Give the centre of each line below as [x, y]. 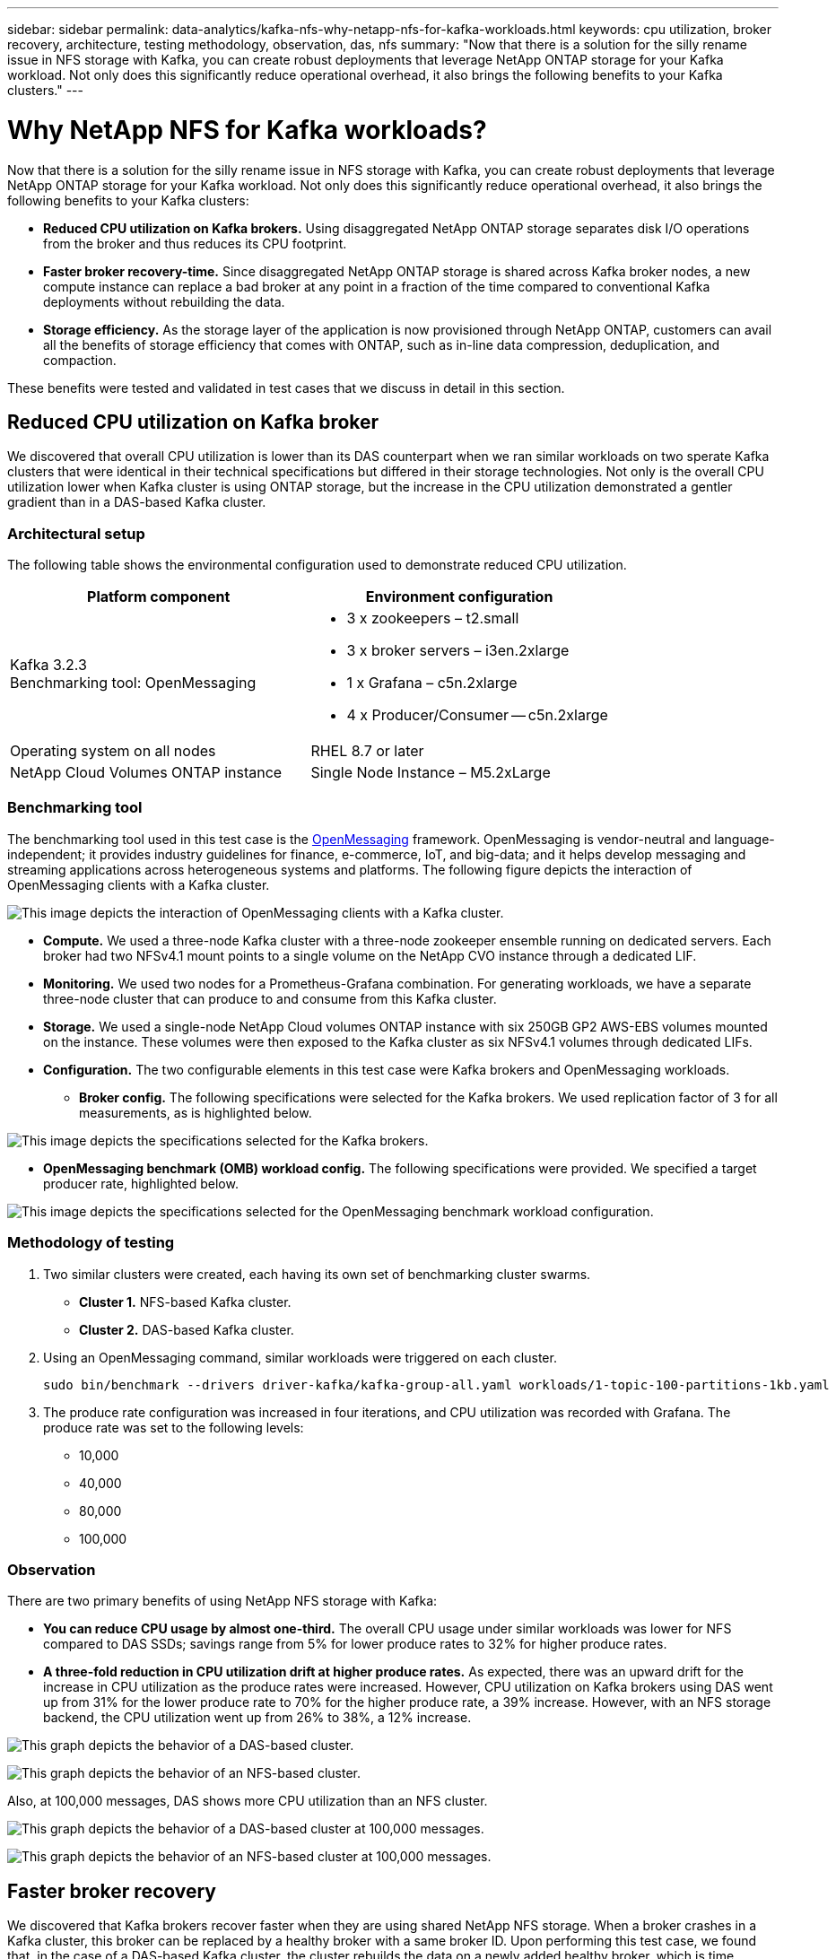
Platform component [159, 597]
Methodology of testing [91, 1243]
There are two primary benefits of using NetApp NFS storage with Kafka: [222, 1601]
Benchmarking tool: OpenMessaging [133, 683]
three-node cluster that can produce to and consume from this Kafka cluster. [270, 998]
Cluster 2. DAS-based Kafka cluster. [187, 1329]
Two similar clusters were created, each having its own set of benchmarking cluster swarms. [317, 1274]
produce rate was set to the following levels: [174, 1427]
